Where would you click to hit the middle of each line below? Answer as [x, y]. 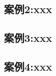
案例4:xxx [28, 66]
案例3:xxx [28, 38]
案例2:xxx [28, 9]
